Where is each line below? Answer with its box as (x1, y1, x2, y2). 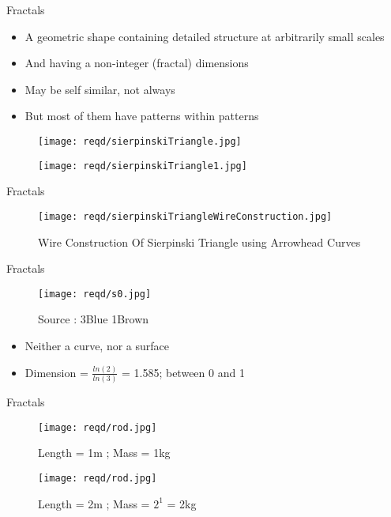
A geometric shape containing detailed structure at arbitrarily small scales (24, 28, 385, 44)
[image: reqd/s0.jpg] (38, 288, 152, 300)
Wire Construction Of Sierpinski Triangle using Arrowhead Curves (38, 233, 361, 250)
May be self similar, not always (24, 81, 175, 97)
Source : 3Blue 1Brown (38, 311, 149, 327)
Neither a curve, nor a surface (24, 337, 170, 353)
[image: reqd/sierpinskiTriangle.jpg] (38, 135, 242, 147)
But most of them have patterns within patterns (24, 108, 259, 124)
